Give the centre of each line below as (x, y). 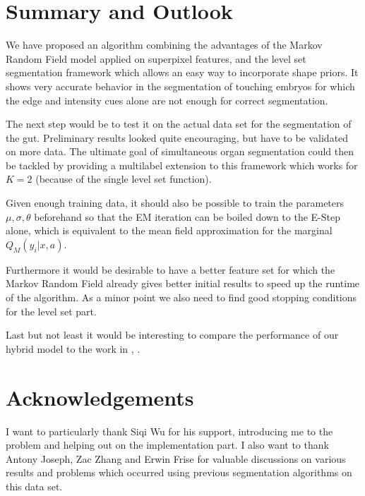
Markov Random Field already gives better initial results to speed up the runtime (183, 283)
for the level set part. (51, 311)
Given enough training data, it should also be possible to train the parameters (175, 203)
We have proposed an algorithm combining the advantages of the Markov (164, 45)
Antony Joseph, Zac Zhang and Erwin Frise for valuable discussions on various (176, 458)
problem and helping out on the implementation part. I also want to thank (167, 445)
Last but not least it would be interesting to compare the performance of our (172, 335)
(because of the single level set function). (124, 179)
